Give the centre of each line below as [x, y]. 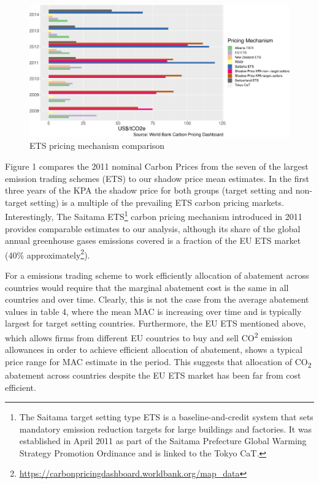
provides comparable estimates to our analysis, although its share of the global [153, 228]
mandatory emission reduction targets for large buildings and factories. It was [166, 429]
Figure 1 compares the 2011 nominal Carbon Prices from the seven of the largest [157, 166]
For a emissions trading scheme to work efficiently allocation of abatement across [157, 275]
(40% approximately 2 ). [48, 254]
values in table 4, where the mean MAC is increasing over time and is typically [153, 311]
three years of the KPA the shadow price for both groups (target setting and [149, 190]
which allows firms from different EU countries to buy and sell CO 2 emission [149, 336]
